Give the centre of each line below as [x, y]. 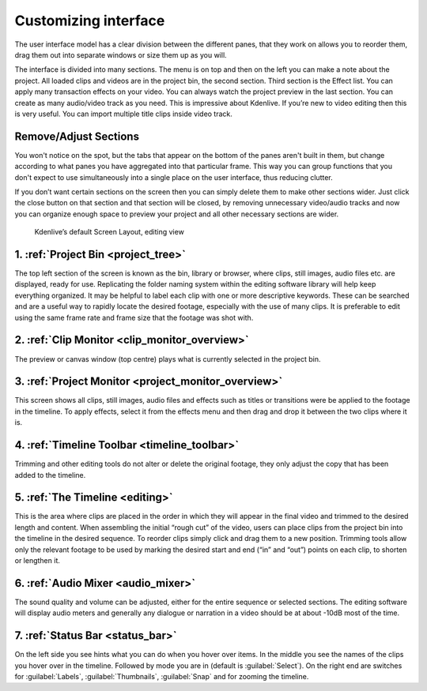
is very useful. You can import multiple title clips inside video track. [124, 114]
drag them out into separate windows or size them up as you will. [121, 54]
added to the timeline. [50, 475]
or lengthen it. [38, 560]
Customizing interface [90, 21]
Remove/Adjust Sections [77, 136]
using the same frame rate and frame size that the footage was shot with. [134, 317]
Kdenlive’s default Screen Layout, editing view [110, 232]
